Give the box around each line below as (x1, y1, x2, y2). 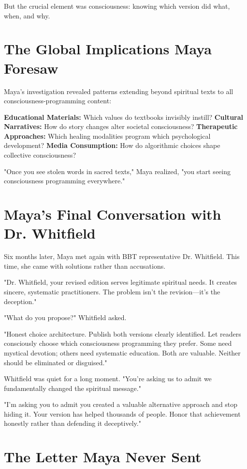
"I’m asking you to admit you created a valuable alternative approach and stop (4, 399, 238, 409)
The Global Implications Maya (4, 39, 212, 59)
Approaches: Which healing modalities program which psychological (4, 130, 211, 141)
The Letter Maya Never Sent (4, 447, 202, 467)
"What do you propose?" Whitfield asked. (4, 312, 127, 323)
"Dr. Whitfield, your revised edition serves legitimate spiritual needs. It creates (4, 277, 237, 287)
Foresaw (4, 58, 58, 78)
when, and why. (4, 10, 50, 20)
